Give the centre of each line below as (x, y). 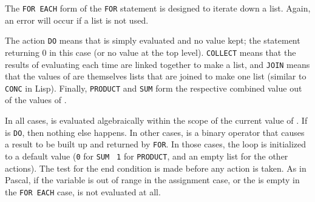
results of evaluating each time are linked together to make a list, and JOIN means (157, 64)
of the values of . (36, 100)
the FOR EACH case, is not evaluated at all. (83, 191)
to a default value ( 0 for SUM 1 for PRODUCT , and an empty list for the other (147, 156)
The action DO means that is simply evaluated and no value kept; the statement (153, 40)
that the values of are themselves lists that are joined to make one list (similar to (156, 76)
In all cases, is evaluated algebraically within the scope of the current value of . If (156, 120)
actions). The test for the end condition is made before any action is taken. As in (156, 168)
